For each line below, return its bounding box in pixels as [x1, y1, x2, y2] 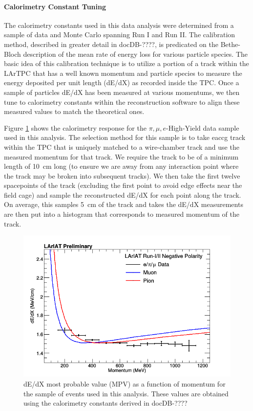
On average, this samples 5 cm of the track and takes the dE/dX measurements [4, 199, 243, 209]
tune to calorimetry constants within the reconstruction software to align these [4, 96, 240, 107]
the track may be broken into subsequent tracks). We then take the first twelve [4, 170, 240, 181]
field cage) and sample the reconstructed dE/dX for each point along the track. [4, 189, 241, 200]
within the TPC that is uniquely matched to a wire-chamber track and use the [4, 141, 239, 152]
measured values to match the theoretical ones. [4, 106, 145, 116]
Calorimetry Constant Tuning [4, 1, 106, 11]
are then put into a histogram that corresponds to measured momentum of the [4, 209, 239, 219]
